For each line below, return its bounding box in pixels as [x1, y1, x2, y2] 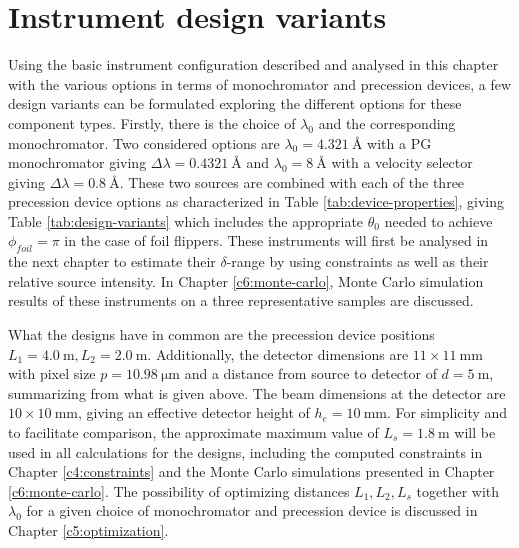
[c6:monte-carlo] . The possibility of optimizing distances [8, 480, 350, 501]
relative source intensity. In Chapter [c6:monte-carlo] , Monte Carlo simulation [8, 270, 484, 291]
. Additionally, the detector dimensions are [147, 343, 409, 364]
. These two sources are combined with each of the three [119, 171, 465, 192]
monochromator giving [8, 152, 147, 173]
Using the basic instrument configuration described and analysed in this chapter [8, 54, 499, 75]
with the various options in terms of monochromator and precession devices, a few [8, 73, 512, 94]
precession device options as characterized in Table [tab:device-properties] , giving [8, 191, 505, 212]
